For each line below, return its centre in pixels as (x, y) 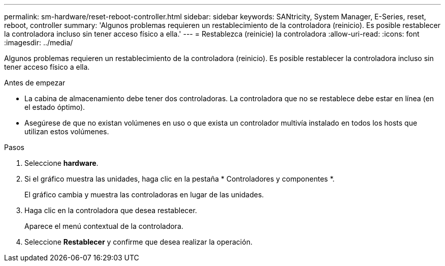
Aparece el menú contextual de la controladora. (104, 226)
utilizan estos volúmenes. (67, 131)
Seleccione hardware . (61, 163)
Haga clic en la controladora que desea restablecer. (111, 210)
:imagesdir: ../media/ (39, 42)
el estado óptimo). (55, 107)
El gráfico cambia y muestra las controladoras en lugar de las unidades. (144, 195)
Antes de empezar (35, 83)
